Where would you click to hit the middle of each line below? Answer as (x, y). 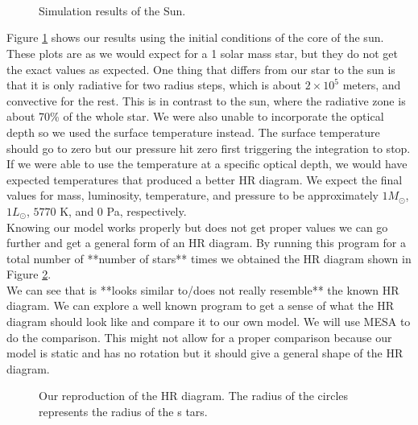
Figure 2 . (29, 274)
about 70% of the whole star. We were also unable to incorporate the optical (195, 116)
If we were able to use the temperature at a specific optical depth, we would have (207, 164)
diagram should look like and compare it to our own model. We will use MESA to (209, 322)
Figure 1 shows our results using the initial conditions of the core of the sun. (195, 37)
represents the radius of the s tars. (123, 412)
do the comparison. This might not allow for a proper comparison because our (199, 337)
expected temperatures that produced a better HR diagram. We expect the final (205, 179)
